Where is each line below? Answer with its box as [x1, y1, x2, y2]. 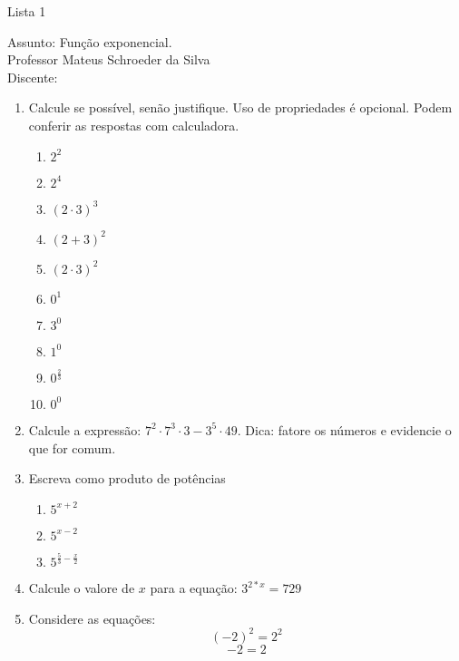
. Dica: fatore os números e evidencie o [237, 420, 452, 439]
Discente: [7, 67, 58, 86]
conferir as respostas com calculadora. [28, 115, 239, 134]
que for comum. [28, 438, 116, 457]
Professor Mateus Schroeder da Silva [7, 50, 210, 69]
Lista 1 [7, 2, 46, 20]
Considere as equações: [28, 608, 156, 627]
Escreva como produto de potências [28, 469, 226, 488]
